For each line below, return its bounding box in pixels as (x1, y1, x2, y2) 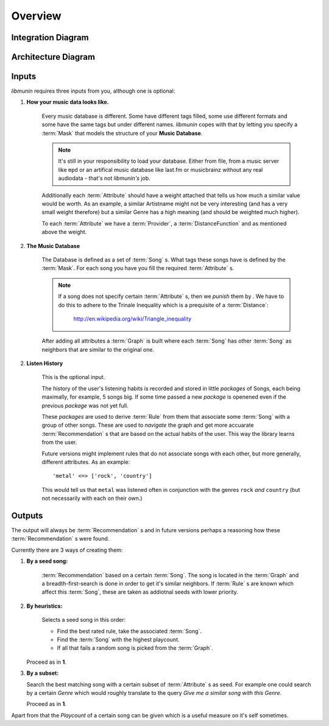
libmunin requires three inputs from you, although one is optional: (11, 87, 175, 94)
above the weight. (41, 229, 87, 236)
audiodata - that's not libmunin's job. (58, 174, 150, 182)
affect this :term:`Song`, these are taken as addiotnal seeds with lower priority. (41, 588, 239, 596)
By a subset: (26, 669, 59, 677)
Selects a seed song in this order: (41, 616, 126, 624)
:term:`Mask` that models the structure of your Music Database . (41, 129, 203, 137)
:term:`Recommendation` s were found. (11, 535, 110, 543)
